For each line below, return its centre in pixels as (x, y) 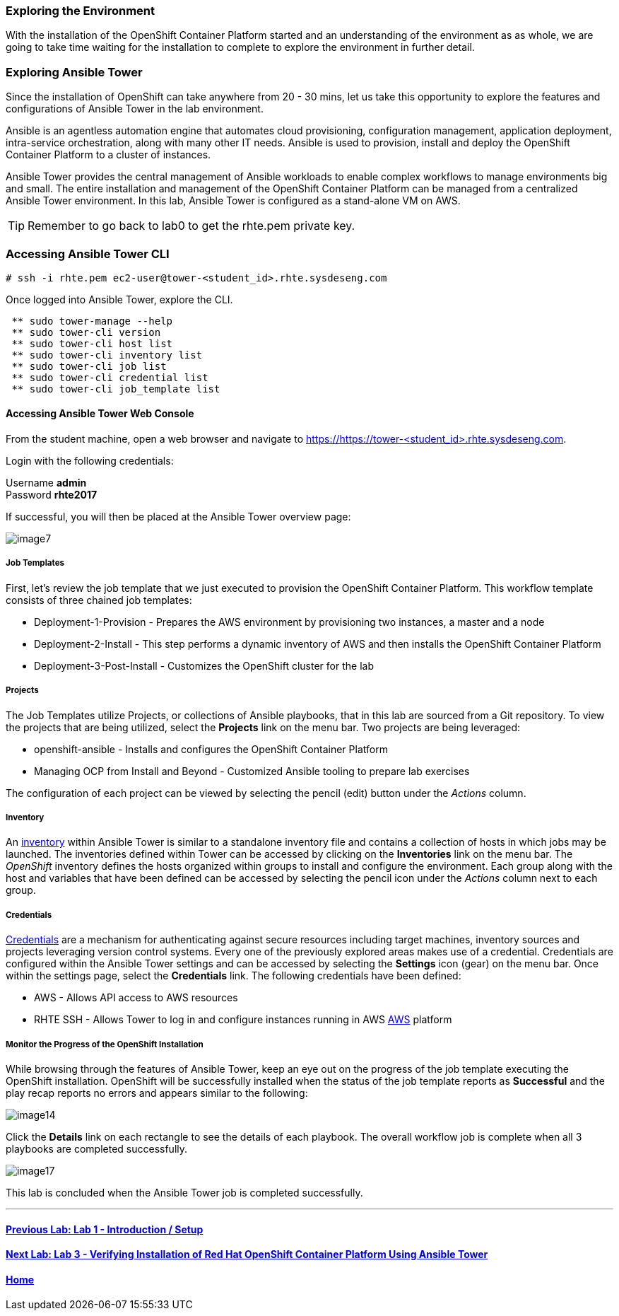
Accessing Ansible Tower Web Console (100, 414)
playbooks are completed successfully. (97, 1149)
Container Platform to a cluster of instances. (108, 155)
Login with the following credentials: (90, 461)
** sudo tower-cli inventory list (107, 355)
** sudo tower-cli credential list (110, 377)
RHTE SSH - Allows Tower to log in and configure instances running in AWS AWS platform (243, 1020)
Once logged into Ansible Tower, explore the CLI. (119, 299)
